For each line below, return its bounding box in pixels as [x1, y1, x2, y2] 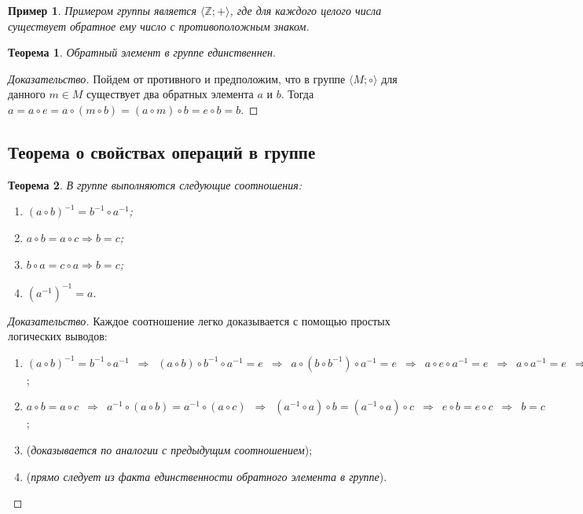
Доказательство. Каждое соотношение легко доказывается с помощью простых [8, 312, 390, 329]
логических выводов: [8, 328, 108, 344]
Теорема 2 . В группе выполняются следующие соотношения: [8, 176, 302, 193]
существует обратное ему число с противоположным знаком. [8, 17, 310, 34]
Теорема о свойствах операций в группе [8, 139, 316, 163]
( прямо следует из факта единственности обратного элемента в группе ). [26, 468, 387, 484]
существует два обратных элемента [86, 86, 254, 102]
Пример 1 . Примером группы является [8, 2, 196, 18]
